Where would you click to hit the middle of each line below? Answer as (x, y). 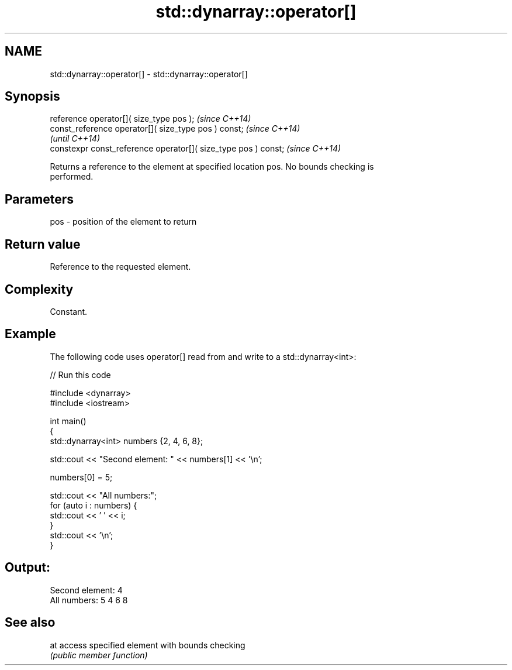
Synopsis (32, 97)
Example (30, 334)
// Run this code (80, 374)
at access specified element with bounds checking (148, 645)
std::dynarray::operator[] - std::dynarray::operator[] (149, 74)
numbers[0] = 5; (81, 477)
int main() (68, 421)
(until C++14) (75, 139)
